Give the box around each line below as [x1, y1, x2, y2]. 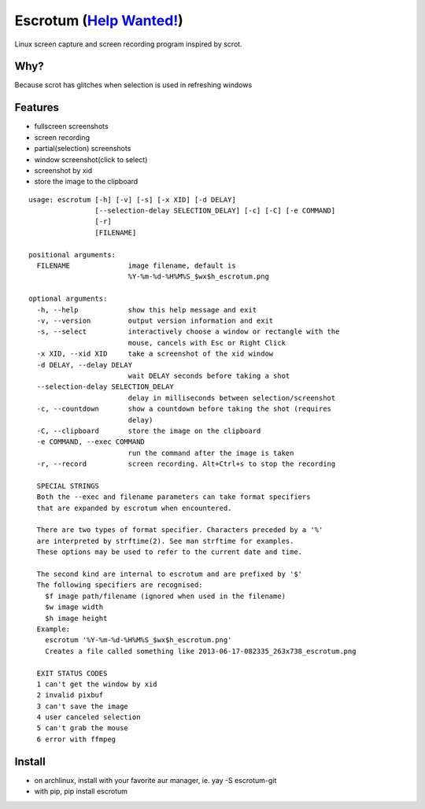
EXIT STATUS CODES [36, 669, 108, 678]
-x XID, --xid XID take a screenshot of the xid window [36, 349, 274, 358]
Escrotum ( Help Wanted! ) [14, 12, 184, 29]
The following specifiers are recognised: [36, 581, 204, 589]
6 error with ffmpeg [36, 734, 116, 744]
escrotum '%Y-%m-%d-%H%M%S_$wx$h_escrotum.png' [44, 636, 232, 645]
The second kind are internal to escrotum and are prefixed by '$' [36, 569, 303, 578]
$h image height [44, 614, 108, 622]
